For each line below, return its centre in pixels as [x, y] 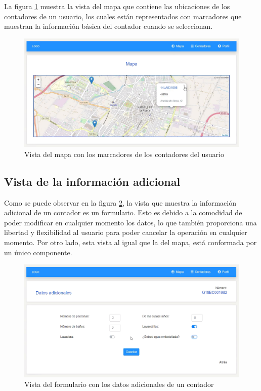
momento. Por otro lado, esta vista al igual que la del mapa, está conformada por [130, 242]
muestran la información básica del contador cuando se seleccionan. [108, 26]
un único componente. [38, 252]
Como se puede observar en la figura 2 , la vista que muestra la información [120, 202]
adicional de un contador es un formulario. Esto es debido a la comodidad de [123, 212]
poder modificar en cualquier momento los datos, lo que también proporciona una [130, 222]
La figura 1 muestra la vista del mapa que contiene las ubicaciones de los [117, 6]
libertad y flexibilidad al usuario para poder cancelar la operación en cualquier [126, 232]
